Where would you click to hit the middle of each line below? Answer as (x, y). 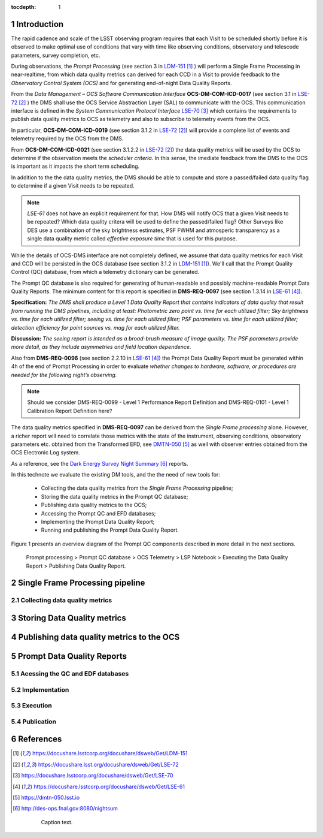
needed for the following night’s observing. (64, 375)
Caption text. (57, 822)
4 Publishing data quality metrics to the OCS (95, 637)
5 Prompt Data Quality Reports (69, 656)
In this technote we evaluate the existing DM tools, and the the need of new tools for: (116, 475)
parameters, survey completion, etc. (56, 55)
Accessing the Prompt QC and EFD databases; (98, 513)
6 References (36, 739)
